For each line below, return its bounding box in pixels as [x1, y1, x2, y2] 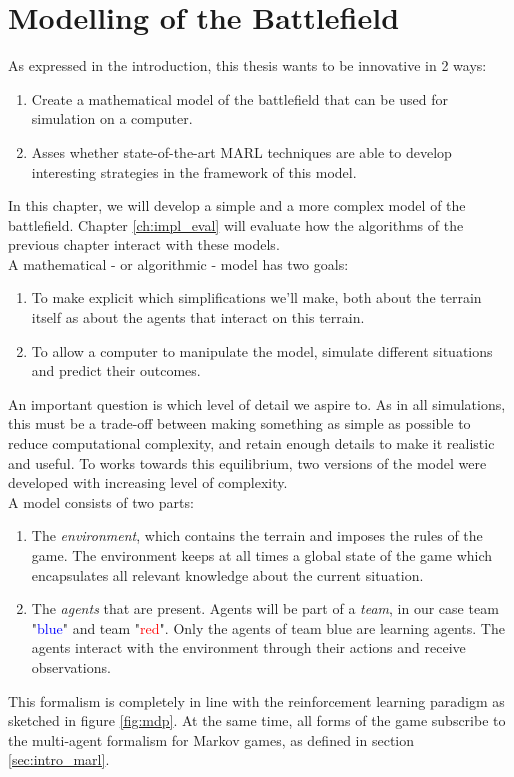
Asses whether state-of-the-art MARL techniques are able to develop [31, 141, 452, 162]
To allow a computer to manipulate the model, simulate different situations [31, 340, 493, 361]
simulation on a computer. [31, 108, 193, 129]
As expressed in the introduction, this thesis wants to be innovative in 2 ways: [8, 55, 487, 76]
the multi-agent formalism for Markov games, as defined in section [8, 729, 415, 750]
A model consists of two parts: [8, 491, 194, 512]
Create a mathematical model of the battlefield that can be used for [31, 88, 449, 109]
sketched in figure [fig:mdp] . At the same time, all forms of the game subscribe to [8, 710, 506, 731]
